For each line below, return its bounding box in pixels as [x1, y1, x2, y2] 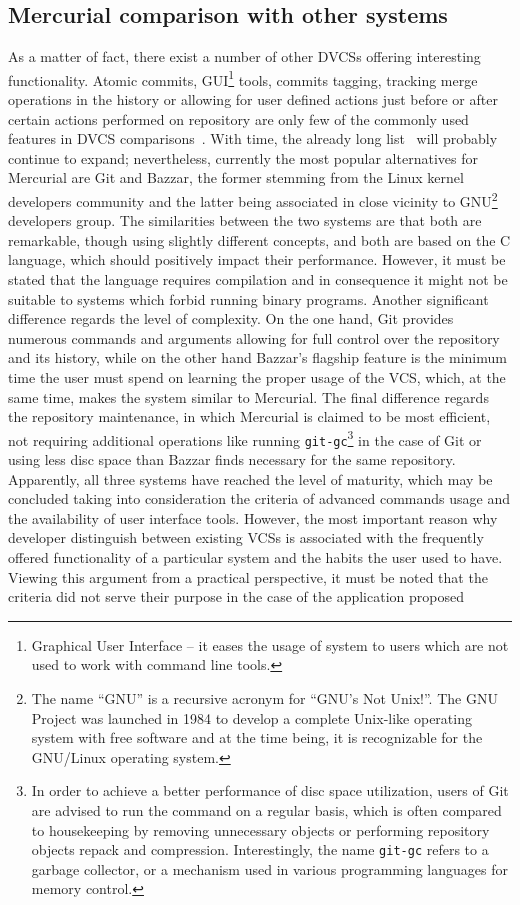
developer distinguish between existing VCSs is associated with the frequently [8, 527, 484, 548]
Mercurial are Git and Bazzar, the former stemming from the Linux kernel [8, 167, 464, 188]
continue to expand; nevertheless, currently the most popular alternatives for [8, 147, 478, 168]
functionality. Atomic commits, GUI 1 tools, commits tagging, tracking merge [8, 66, 478, 90]
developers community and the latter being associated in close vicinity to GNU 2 [8, 188, 498, 211]
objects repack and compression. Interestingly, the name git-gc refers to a [31, 839, 489, 860]
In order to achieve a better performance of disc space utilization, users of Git [31, 780, 509, 801]
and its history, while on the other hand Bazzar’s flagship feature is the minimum [8, 347, 507, 368]
